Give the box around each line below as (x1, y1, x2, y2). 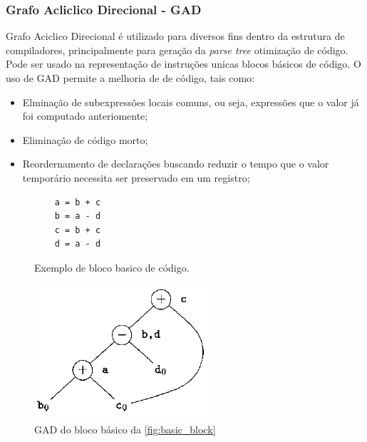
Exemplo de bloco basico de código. (34, 259, 190, 274)
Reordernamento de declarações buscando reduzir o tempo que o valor (22, 156, 329, 171)
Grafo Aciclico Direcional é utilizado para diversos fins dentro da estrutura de (6, 29, 345, 43)
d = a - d (54, 239, 101, 250)
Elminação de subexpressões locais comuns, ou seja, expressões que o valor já (22, 94, 359, 109)
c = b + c (54, 225, 101, 235)
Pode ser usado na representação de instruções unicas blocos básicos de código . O (6, 56, 361, 71)
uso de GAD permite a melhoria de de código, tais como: (6, 71, 254, 85)
